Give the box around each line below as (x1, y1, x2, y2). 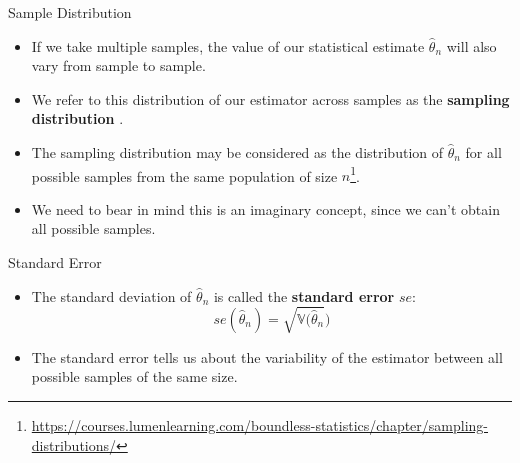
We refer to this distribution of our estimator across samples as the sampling (31, 88, 510, 109)
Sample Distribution (8, 2, 132, 22)
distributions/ (31, 434, 117, 455)
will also (446, 35, 497, 56)
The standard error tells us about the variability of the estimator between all (31, 346, 503, 367)
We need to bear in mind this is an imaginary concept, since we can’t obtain (31, 198, 500, 219)
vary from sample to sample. (31, 55, 206, 76)
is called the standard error (213, 285, 395, 306)
